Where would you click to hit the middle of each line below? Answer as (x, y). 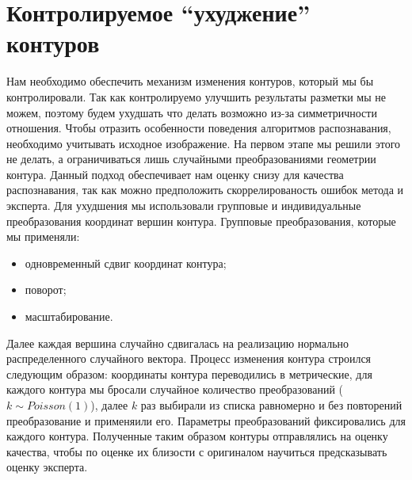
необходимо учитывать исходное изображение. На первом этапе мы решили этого (204, 143)
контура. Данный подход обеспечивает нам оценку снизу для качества (175, 174)
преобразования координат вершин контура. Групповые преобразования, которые (201, 221)
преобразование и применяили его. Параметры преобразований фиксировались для (206, 420)
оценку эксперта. (47, 467)
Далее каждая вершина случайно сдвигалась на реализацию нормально (178, 343)
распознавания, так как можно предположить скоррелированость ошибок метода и (205, 190)
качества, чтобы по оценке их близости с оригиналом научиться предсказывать (197, 451)
